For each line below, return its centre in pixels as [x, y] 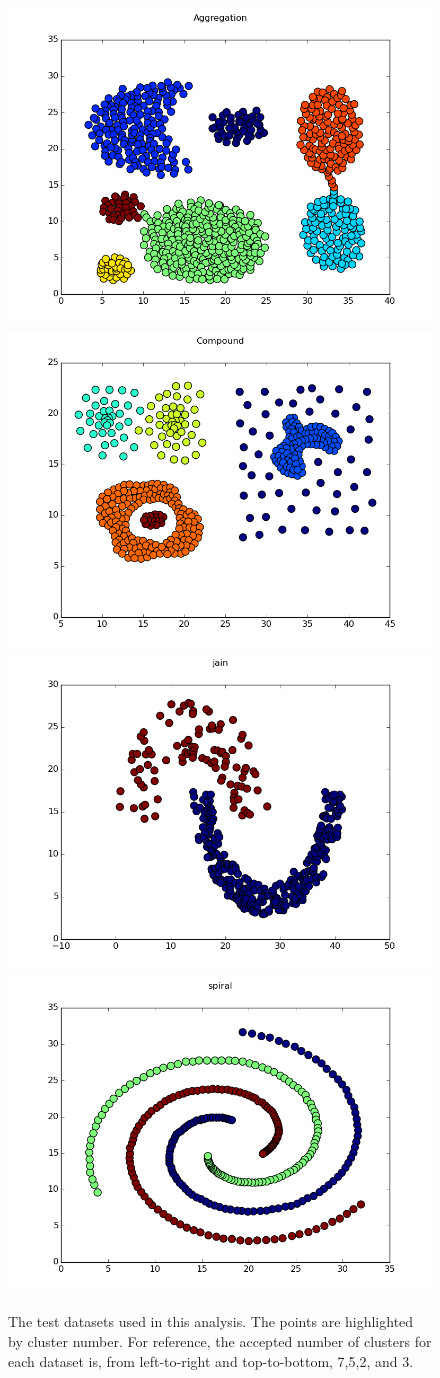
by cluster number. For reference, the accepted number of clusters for [220, 1340]
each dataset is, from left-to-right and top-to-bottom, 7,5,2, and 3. [211, 1360]
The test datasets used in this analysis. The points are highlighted [211, 1321]
